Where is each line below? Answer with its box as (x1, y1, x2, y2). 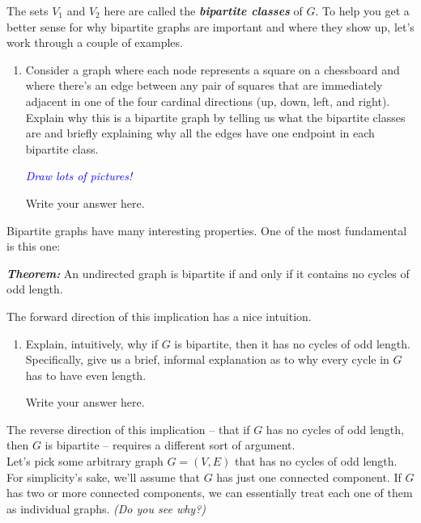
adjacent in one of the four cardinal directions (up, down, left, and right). (25, 92, 390, 109)
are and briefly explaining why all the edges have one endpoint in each (25, 124, 375, 141)
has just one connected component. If (216, 468, 402, 485)
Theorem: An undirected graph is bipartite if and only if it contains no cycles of (6, 264, 410, 281)
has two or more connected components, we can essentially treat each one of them (6, 484, 413, 501)
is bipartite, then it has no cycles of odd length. (174, 335, 410, 352)
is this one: (6, 238, 61, 255)
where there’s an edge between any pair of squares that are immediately (25, 77, 383, 94)
